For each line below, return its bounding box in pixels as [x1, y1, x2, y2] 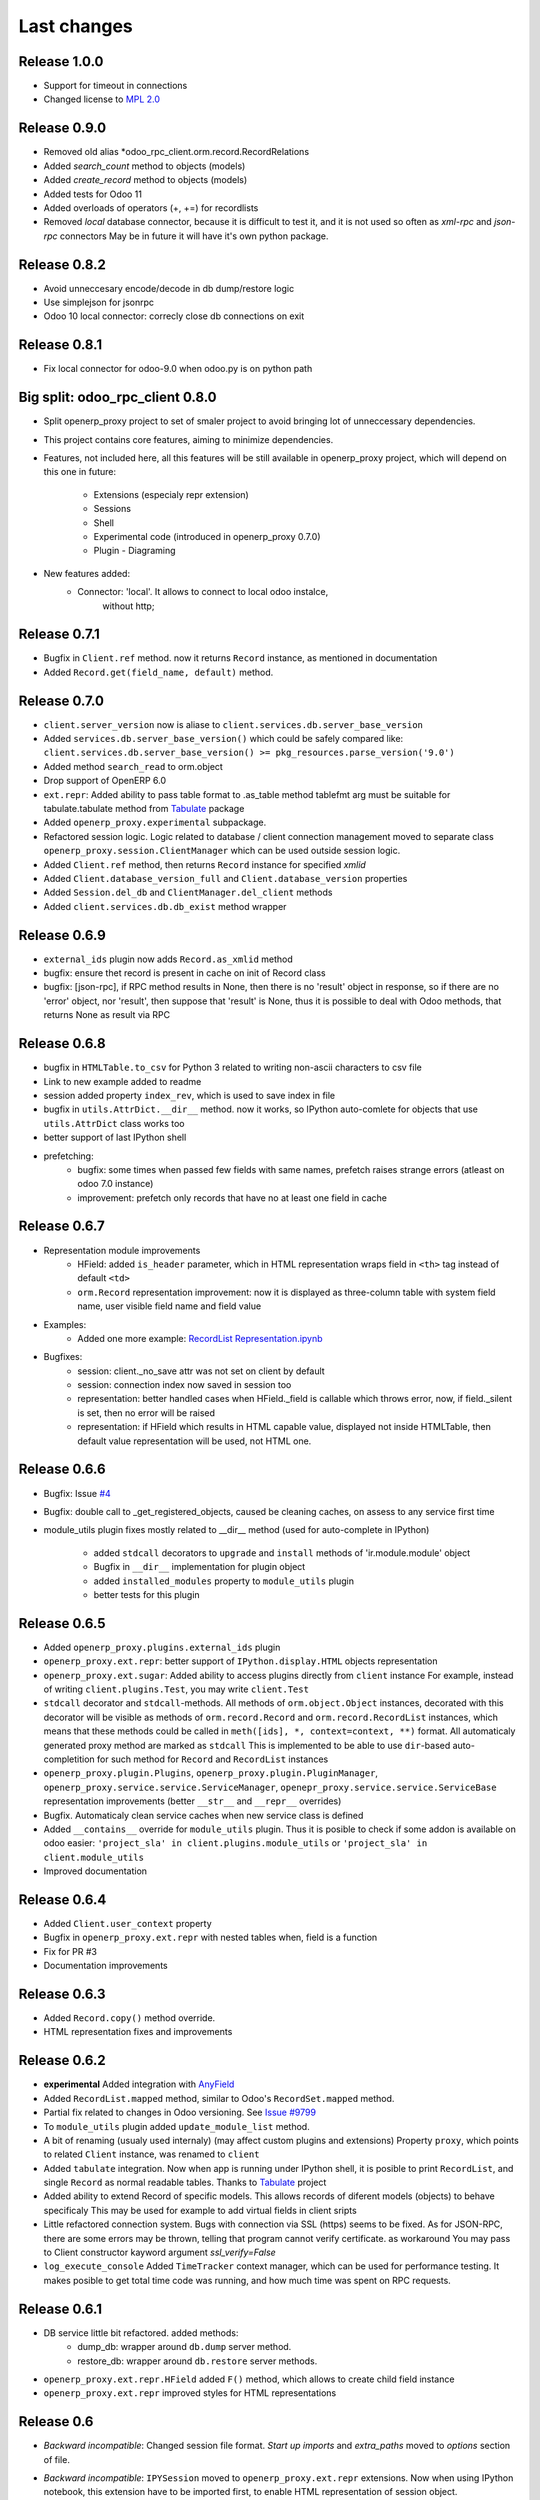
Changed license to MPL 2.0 [43, 93, 160, 105]
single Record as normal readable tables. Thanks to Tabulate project [43, 2176, 327, 2189]
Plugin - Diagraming [93, 545, 176, 557]
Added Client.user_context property [43, 1917, 212, 1929]
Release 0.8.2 [18, 256, 107, 273]
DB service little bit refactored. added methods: [43, 2326, 239, 2339]
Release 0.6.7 [18, 1218, 105, 1235]
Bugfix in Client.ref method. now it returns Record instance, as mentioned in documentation [43, 652, 438, 664]
